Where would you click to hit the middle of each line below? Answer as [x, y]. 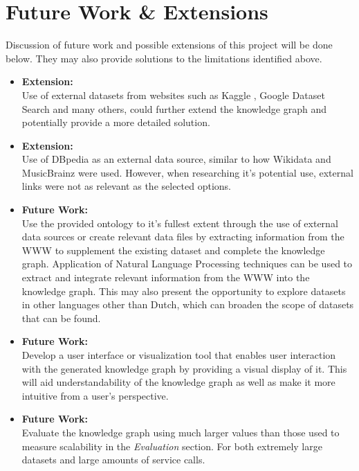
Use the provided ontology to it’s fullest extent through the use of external [180, 223]
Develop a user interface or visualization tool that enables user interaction [179, 355]
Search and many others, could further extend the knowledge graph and [174, 108]
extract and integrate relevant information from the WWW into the [166, 277]
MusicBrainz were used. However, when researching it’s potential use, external [187, 172]
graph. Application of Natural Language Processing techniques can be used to [187, 264]
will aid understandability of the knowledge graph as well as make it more [178, 382]
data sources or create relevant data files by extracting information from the [183, 237]
